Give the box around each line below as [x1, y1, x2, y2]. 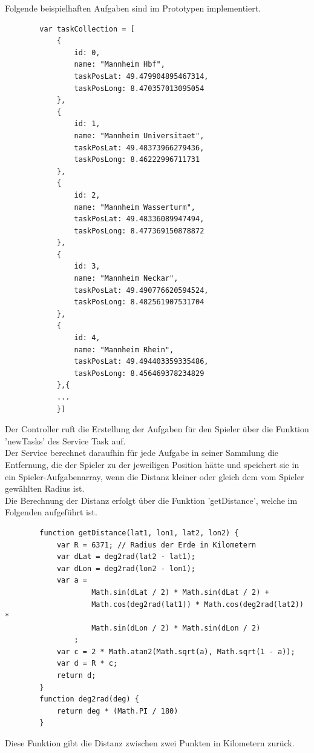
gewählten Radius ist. [5, 482, 85, 495]
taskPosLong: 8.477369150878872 [74, 226, 204, 235]
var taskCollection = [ [39, 24, 135, 33]
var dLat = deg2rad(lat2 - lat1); [56, 552, 195, 561]
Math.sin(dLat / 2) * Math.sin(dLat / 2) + [91, 587, 269, 597]
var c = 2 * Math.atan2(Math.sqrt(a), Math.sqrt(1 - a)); [56, 647, 295, 656]
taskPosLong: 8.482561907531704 [74, 298, 204, 307]
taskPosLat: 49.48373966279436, [74, 143, 204, 152]
